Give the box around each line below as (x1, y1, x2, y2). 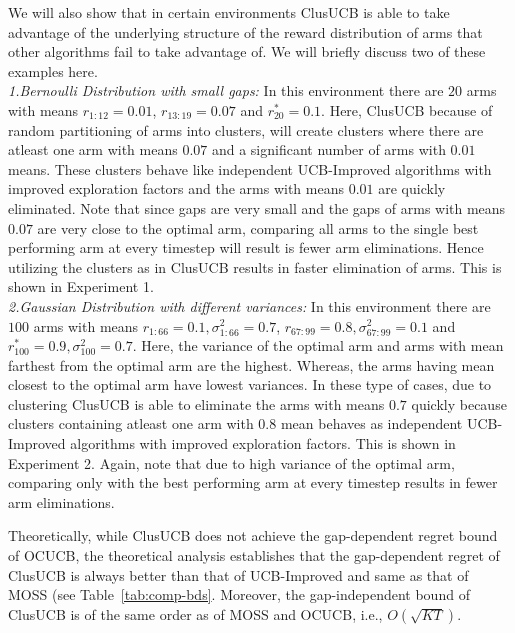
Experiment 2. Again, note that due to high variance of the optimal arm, (8, 452, 455, 473)
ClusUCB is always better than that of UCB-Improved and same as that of (8, 564, 469, 585)
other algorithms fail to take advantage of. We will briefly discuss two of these (8, 41, 486, 62)
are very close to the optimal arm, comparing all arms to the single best (37, 217, 479, 238)
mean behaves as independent (280, 413, 463, 434)
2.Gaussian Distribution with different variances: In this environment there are (8, 295, 491, 316)
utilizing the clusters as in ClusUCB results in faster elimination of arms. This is (8, 256, 502, 277)
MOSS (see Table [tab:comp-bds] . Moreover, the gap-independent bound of (8, 584, 470, 605)
